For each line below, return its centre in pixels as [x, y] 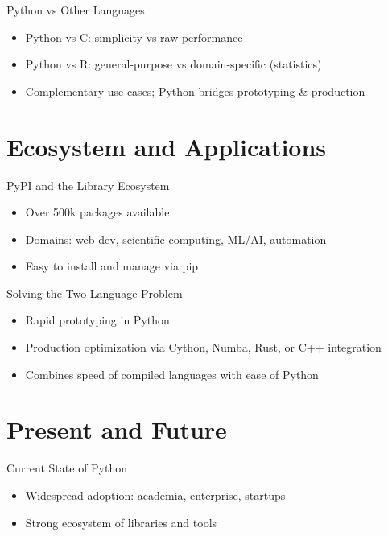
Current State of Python [67, 468]
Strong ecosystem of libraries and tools [121, 522]
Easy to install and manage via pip [112, 266]
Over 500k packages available [97, 212]
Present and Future [117, 429]
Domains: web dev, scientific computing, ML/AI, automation [176, 239]
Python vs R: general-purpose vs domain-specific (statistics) [173, 64]
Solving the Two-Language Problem [95, 293]
